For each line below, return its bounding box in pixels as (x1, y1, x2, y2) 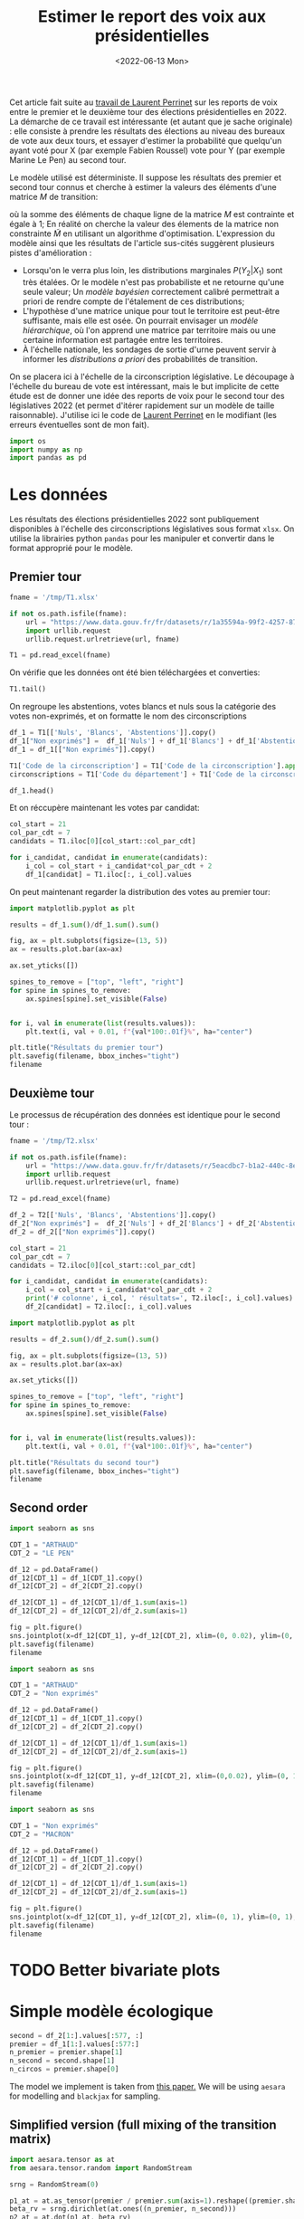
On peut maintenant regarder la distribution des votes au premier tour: (9, 886, 271, 897)
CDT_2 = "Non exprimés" (9, 1690, 100, 1699)
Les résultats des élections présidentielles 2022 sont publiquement (9, 514, 260, 525)
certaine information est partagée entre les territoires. (22, 334, 223, 345)
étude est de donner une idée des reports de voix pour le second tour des (9, 390, 285, 401)
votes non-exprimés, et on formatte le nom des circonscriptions (9, 710, 247, 721)
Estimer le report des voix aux (37, 6, 267, 27)
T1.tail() (9, 685, 47, 694)
